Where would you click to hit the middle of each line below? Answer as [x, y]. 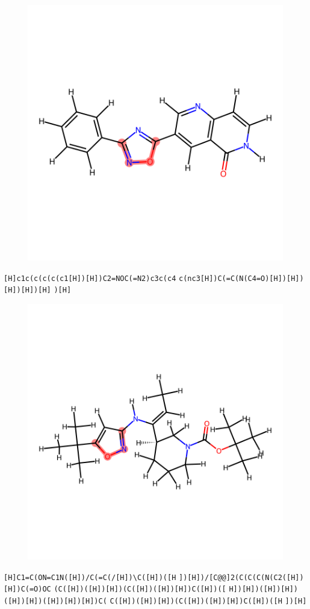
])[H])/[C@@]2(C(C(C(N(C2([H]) [241, 577]
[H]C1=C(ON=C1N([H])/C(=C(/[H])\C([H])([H [90, 577]
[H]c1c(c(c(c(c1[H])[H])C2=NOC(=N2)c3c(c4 [90, 278]
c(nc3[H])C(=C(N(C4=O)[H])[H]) [241, 278]
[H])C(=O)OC [27, 589]
